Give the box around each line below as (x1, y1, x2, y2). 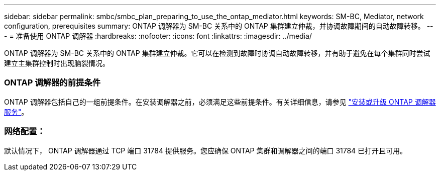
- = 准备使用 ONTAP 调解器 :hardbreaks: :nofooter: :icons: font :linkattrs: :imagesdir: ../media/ (4, 32, 312, 40)
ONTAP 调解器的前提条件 (4, 77, 101, 88)
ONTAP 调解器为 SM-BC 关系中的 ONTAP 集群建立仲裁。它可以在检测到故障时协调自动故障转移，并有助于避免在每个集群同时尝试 (4, 49, 430, 57)
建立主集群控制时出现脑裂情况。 (4, 59, 109, 67)
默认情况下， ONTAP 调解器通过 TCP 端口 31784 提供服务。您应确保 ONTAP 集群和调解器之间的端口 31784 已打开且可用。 (4, 146, 407, 155)
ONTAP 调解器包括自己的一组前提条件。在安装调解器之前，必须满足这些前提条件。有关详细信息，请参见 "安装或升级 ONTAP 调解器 (4, 97, 436, 106)
